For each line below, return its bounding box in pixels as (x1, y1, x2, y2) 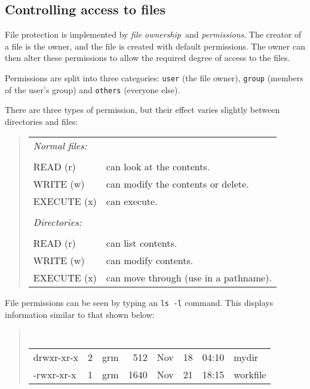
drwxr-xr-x (33, 350, 79, 365)
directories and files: (5, 115, 78, 127)
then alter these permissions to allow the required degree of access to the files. (5, 51, 290, 64)
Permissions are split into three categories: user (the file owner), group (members (5, 71, 303, 84)
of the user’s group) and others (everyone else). (5, 83, 180, 96)
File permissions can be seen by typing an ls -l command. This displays (5, 296, 274, 309)
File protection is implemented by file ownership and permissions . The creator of (5, 28, 302, 41)
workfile (234, 367, 266, 382)
